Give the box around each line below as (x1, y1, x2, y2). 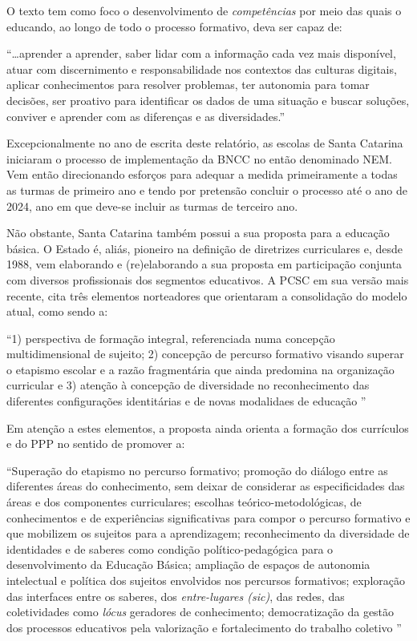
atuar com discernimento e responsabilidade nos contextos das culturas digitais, (6, 60, 397, 77)
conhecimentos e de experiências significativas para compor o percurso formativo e (6, 509, 411, 526)
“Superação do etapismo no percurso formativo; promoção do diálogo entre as (6, 462, 388, 478)
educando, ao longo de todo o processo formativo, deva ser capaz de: (6, 18, 342, 34)
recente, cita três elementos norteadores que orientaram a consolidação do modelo (6, 287, 407, 304)
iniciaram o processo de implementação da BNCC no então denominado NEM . (6, 150, 392, 167)
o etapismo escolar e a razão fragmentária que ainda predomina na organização (6, 361, 395, 377)
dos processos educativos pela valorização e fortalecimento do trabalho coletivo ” (6, 619, 402, 635)
